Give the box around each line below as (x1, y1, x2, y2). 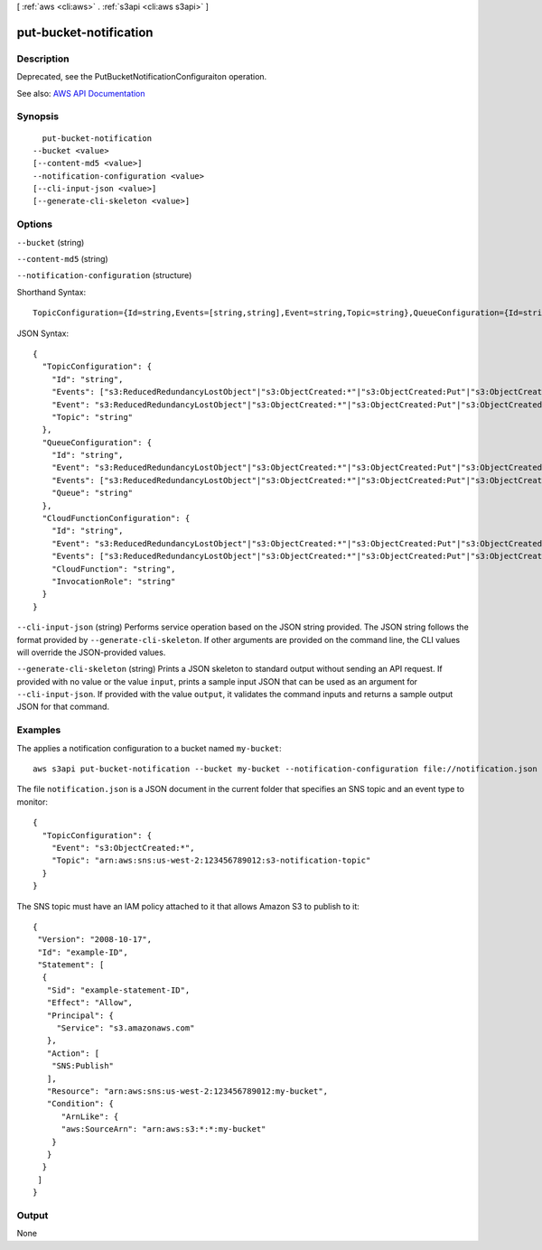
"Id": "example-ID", (37, 947, 128, 957)
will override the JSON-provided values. (16, 647, 166, 658)
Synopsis (16, 110, 59, 123)
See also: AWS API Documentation (16, 88, 145, 98)
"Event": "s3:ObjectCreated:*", (51, 843, 195, 853)
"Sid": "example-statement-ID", (46, 984, 191, 995)
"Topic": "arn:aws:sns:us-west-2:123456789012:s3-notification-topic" (51, 855, 371, 866)
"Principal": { (46, 1010, 115, 1021)
